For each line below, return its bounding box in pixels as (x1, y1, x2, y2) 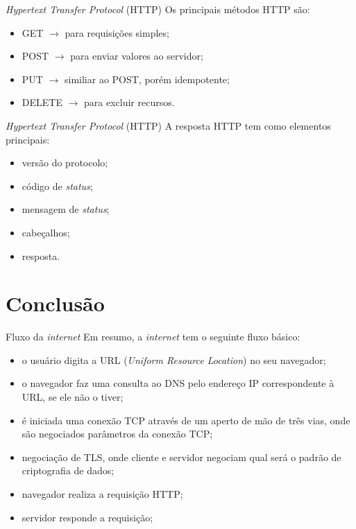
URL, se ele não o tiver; (22, 390, 124, 404)
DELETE (22, 95, 62, 110)
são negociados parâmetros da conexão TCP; (22, 426, 213, 441)
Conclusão (6, 289, 105, 318)
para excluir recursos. (84, 95, 175, 110)
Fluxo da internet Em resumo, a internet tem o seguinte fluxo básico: (6, 329, 300, 344)
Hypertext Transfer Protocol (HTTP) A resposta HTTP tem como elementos (6, 118, 331, 132)
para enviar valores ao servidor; (70, 49, 203, 63)
